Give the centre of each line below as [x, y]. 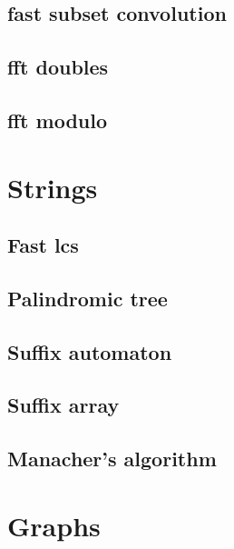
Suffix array [63, 405]
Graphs [54, 525]
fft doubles [58, 67]
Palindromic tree [88, 298]
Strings [53, 187]
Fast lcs [43, 245]
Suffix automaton [90, 351]
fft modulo [57, 120]
